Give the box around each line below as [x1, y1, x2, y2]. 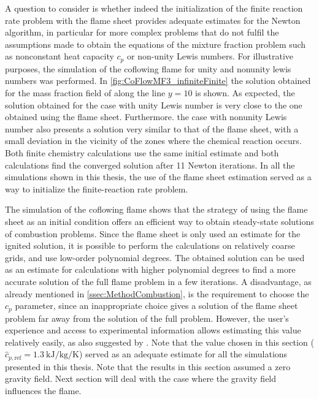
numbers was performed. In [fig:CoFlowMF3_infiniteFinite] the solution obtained [5, 74, 311, 87]
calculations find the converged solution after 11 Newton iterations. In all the [5, 158, 295, 171]
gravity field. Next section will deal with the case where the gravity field [5, 372, 277, 385]
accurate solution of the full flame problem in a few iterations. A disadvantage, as [5, 275, 312, 287]
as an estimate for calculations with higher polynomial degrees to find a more [5, 263, 296, 276]
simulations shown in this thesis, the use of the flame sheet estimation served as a [5, 170, 312, 183]
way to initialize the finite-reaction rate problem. [5, 182, 188, 195]
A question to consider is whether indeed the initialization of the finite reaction [5, 2, 303, 14]
